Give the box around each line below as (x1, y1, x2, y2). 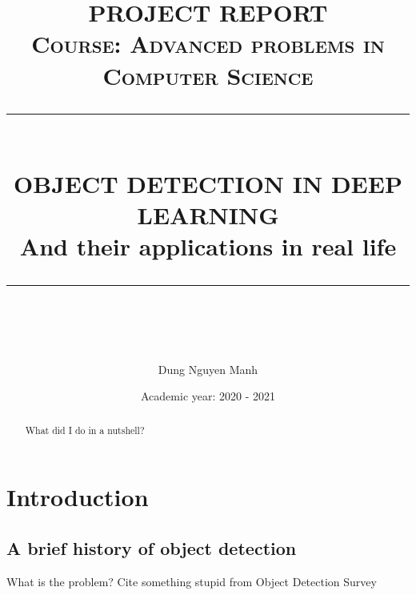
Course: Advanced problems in (31, 27, 385, 60)
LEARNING (137, 199, 279, 231)
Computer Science (102, 58, 314, 91)
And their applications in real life (19, 230, 397, 263)
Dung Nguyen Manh (158, 360, 258, 377)
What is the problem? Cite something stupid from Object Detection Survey (6, 573, 377, 589)
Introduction (6, 480, 149, 513)
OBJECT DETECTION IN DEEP (14, 167, 402, 199)
